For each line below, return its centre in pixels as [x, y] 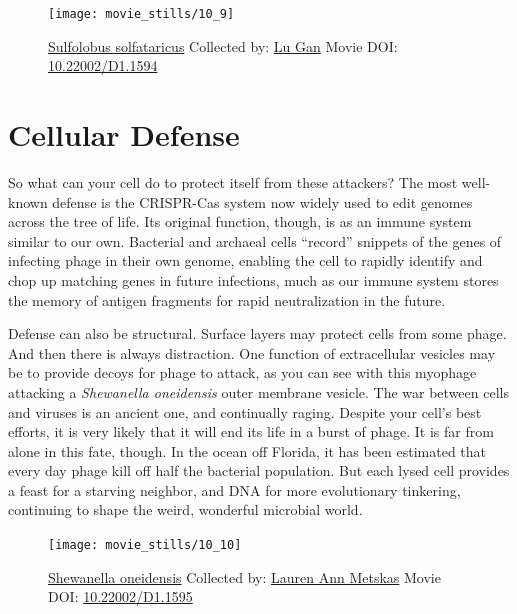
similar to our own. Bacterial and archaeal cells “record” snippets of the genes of [255, 240]
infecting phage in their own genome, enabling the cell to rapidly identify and [245, 260]
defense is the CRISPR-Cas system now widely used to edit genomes [262, 201]
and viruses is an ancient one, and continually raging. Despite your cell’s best [245, 411]
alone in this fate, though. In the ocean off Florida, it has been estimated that [247, 450]
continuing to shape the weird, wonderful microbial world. [185, 509]
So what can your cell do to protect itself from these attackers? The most [233, 181]
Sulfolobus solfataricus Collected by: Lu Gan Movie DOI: [223, 45]
